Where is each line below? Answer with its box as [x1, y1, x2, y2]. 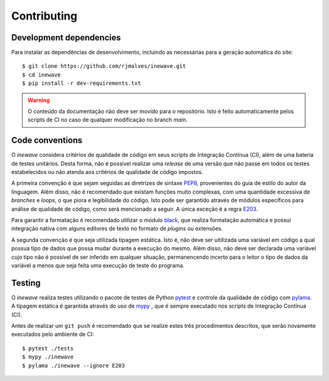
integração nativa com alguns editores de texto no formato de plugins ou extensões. [11, 225, 223, 232]
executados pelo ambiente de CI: [11, 330, 94, 338]
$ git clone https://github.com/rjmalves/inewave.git [22, 63, 186, 70]
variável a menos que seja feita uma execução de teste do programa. [11, 262, 185, 269]
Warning [27, 96, 50, 104]
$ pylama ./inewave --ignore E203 [22, 362, 125, 369]
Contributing [11, 9, 77, 23]
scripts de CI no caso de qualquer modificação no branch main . [27, 116, 188, 123]
